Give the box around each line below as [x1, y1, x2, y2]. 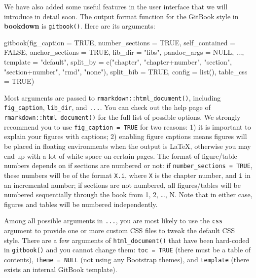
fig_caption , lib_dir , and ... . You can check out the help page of [4, 102, 211, 112]
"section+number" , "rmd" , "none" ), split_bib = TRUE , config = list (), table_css [4, 66, 248, 76]
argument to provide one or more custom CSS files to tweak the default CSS [4, 225, 235, 235]
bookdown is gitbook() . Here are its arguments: [4, 21, 155, 31]
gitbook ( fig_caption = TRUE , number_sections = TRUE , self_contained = [4, 37, 235, 47]
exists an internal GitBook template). [4, 264, 117, 274]
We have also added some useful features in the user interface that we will [4, 1, 228, 11]
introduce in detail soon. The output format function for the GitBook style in [4, 11, 239, 21]
